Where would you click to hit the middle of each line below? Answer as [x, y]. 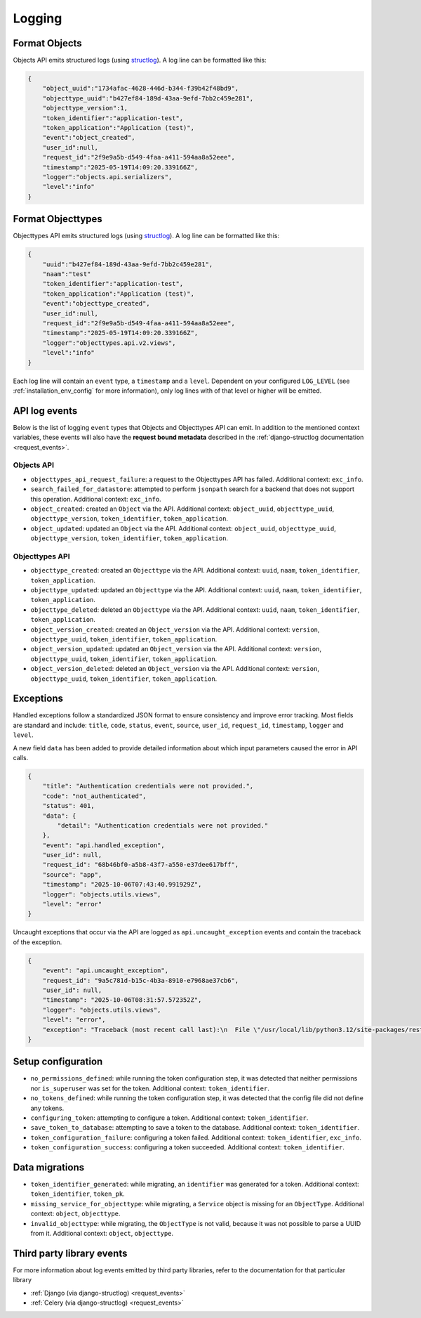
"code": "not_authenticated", [94, 796]
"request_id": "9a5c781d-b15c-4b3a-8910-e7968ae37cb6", [141, 980]
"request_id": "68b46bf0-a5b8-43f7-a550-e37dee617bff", [141, 865]
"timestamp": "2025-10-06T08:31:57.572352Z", [122, 1000]
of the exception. [38, 942]
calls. [21, 757]
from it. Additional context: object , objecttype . [102, 1233]
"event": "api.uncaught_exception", [105, 971]
